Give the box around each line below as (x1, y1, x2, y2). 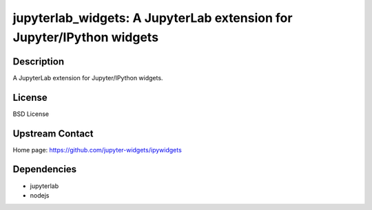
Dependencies (12, 163, 77, 175)
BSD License (12, 110, 50, 118)
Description (12, 56, 65, 67)
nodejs (30, 191, 50, 199)
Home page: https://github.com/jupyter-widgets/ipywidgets (12, 145, 182, 154)
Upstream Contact (12, 128, 94, 139)
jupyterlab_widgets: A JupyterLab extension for (12, 10, 293, 25)
